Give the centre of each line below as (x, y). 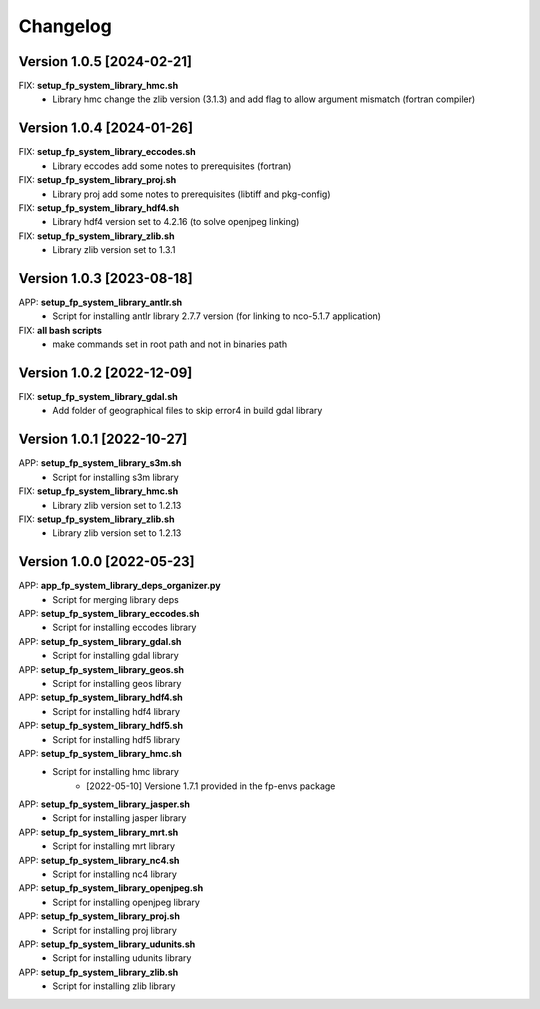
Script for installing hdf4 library (116, 711)
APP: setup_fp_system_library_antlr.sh (100, 302)
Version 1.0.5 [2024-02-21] (105, 61)
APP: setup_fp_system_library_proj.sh (99, 916)
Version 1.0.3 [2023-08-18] (106, 278)
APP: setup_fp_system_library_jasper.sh (104, 804)
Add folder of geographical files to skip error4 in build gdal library (187, 411)
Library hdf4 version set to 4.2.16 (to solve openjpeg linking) (176, 222)
